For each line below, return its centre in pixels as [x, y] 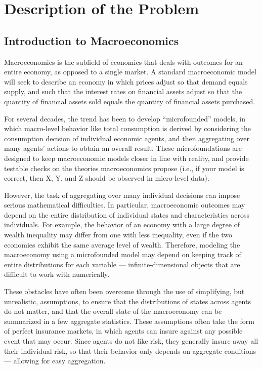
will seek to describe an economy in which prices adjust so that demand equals [126, 81]
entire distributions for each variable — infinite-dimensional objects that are [122, 264]
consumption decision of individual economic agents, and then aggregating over [127, 138]
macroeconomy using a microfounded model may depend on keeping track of [123, 254]
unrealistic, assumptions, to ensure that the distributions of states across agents [127, 301]
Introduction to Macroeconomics [92, 40]
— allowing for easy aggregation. [55, 361]
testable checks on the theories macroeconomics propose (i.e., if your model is [124, 168]
